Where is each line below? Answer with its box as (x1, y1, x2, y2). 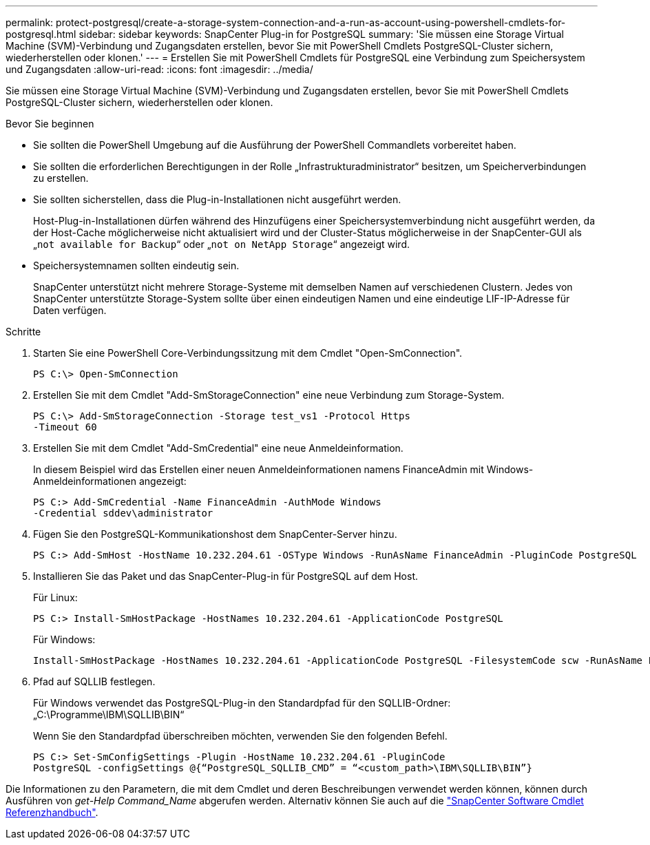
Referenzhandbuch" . (6, 806, 98, 818)
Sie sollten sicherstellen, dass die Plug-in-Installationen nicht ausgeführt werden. (33, 194, 401, 205)
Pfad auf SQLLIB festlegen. (33, 676, 156, 687)
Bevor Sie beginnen (6, 118, 94, 129)
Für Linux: (33, 592, 78, 603)
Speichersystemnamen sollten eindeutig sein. (33, 260, 240, 271)
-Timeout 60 (33, 421, 97, 432)
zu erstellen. (33, 172, 89, 184)
